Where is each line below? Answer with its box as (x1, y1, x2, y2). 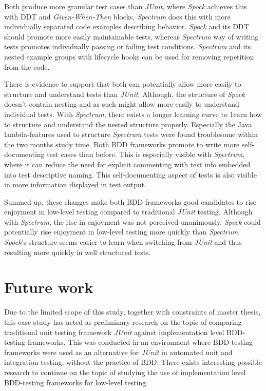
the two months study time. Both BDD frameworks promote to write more (4, 139, 240, 149)
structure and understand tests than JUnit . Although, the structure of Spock (4, 88, 245, 99)
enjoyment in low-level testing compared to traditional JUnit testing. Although (4, 206, 253, 217)
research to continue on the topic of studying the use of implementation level (4, 366, 246, 377)
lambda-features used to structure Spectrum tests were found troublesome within (4, 129, 258, 140)
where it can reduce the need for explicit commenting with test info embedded (4, 159, 251, 169)
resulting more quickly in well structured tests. (4, 246, 151, 257)
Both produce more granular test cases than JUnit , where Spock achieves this (4, 1, 247, 11)
